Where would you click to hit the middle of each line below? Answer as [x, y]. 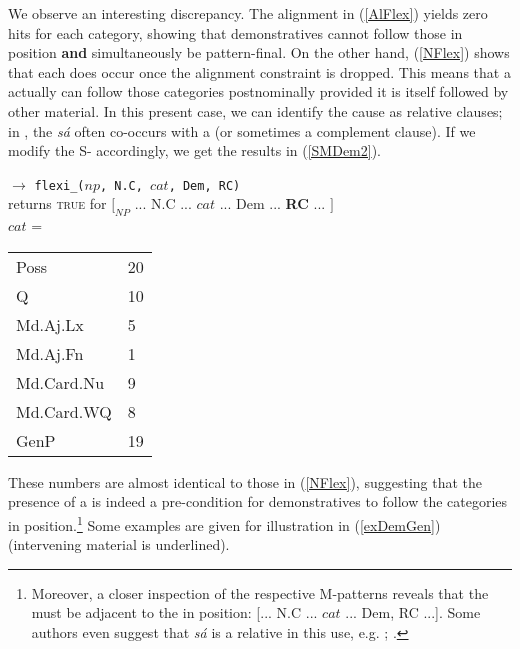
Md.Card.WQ [64, 411]
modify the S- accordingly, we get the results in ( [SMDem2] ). [194, 150]
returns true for [57, 203]
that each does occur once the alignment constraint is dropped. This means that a [259, 71]
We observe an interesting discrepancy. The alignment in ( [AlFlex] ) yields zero [248, 13]
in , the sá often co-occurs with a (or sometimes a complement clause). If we [242, 130]
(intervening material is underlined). [119, 544]
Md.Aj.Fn [50, 353]
